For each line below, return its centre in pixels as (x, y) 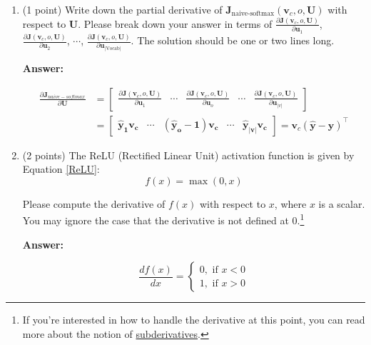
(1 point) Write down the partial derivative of (122, 9)
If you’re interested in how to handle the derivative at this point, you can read (194, 320)
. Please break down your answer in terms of (175, 23)
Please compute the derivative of (94, 203)
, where (290, 203)
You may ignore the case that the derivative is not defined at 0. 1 (163, 219)
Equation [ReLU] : (61, 169)
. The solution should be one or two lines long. (233, 40)
